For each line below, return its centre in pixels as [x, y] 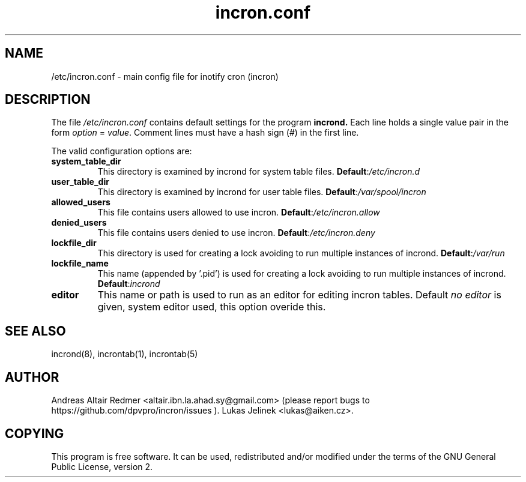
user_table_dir [80, 182]
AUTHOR [32, 377]
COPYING [35, 433]
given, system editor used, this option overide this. [212, 307]
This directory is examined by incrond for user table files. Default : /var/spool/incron [262, 192]
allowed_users [81, 202]
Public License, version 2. [102, 466]
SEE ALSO [35, 331]
